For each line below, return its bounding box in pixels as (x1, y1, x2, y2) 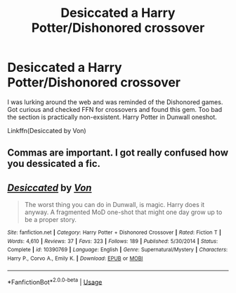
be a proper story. (24, 216, 77, 224)
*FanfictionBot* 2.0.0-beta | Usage (7, 276, 103, 286)
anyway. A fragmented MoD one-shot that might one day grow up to (24, 208, 223, 216)
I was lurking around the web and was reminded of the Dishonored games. (7, 97, 223, 106)
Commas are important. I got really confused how (7, 146, 228, 159)
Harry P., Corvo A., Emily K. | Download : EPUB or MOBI (7, 255, 143, 262)
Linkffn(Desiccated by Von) (7, 126, 86, 135)
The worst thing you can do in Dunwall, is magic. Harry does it (24, 201, 205, 209)
